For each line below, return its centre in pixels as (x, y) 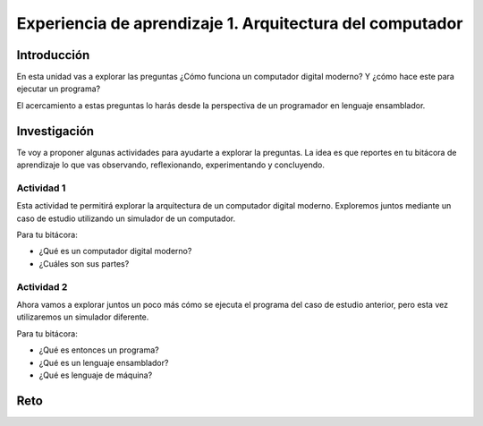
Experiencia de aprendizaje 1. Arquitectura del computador (240, 23)
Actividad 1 (41, 188)
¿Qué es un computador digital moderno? (115, 251)
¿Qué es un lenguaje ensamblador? (104, 362)
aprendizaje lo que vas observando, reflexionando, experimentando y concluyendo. (171, 165)
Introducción (53, 55)
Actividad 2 (42, 286)
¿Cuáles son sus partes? (84, 263)
